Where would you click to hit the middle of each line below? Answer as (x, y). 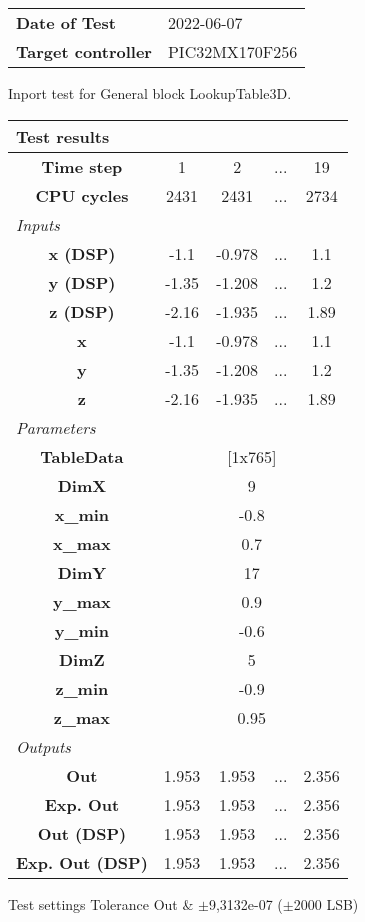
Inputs (38, 224)
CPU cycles (82, 195)
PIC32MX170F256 (232, 51)
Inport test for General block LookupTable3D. (150, 93)
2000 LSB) (326, 903)
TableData (82, 456)
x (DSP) (82, 253)
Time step (82, 166)
